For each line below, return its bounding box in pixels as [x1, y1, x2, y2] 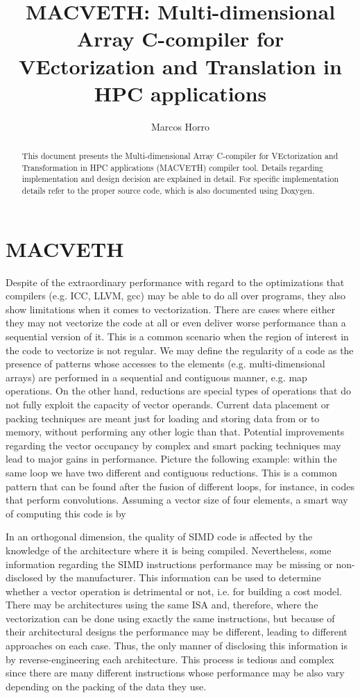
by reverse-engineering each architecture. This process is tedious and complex [6, 651, 334, 666]
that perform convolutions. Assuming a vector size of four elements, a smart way [6, 492, 348, 507]
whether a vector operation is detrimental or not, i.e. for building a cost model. [6, 583, 342, 598]
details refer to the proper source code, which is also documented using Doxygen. [22, 185, 315, 197]
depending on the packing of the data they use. [6, 679, 207, 693]
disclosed [6, 570, 43, 585]
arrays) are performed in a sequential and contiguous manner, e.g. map [6, 369, 307, 384]
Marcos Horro [151, 119, 210, 133]
